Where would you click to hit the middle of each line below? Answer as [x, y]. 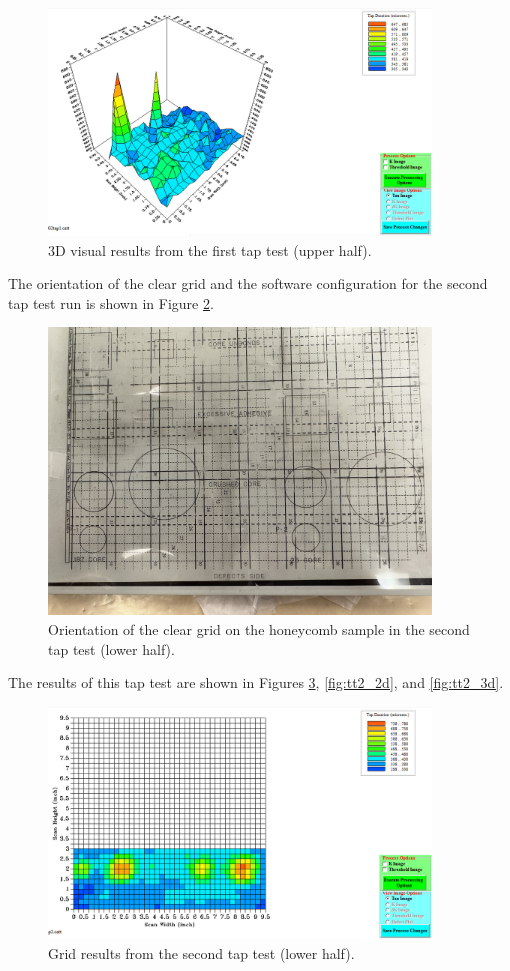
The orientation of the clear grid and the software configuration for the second [248, 283]
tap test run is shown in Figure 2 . [111, 302]
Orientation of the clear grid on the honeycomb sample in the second [259, 628]
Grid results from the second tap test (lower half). [201, 952]
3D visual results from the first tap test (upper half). [210, 249]
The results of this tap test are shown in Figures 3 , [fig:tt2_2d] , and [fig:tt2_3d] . [256, 682]
